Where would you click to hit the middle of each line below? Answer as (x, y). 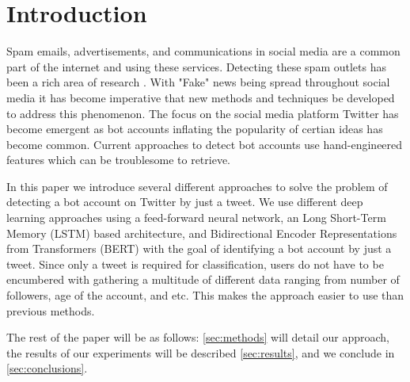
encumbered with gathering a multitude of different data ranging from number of (203, 279)
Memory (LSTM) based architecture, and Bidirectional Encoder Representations (202, 233)
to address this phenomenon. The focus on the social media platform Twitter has (203, 113)
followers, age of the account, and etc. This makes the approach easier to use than (205, 295)
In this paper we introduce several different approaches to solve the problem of (197, 186)
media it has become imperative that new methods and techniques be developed (201, 97)
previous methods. (51, 310)
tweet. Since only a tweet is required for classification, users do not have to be (195, 264)
